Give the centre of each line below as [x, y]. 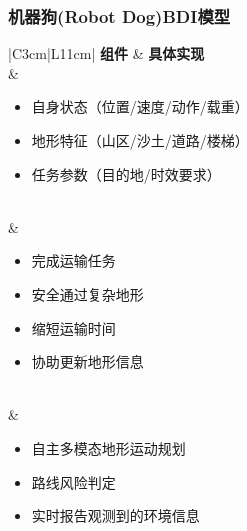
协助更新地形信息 [87, 361]
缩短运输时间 [73, 327]
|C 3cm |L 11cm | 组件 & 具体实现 [106, 53]
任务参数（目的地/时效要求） [126, 173]
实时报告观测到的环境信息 [115, 515]
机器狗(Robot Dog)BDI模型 [119, 15]
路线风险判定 [73, 481]
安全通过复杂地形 [87, 293]
